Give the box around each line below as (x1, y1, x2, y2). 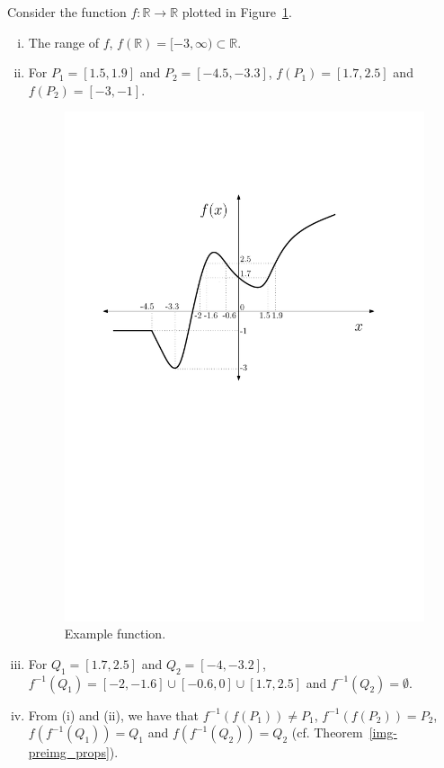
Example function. (64, 624, 166, 643)
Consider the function (7, 3, 127, 21)
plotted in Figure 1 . (182, 3, 292, 21)
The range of (28, 32, 100, 51)
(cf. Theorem (291, 723, 363, 742)
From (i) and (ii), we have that (28, 705, 200, 724)
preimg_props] (28, 743, 110, 762)
